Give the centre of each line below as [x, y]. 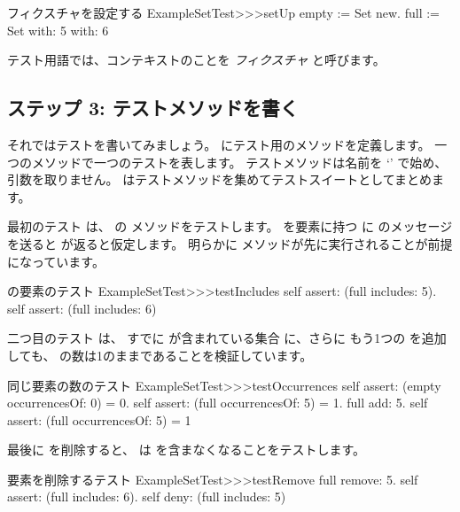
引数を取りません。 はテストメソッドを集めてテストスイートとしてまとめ [220, 179]
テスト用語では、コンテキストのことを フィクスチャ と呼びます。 [196, 60]
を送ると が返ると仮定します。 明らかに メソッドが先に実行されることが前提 [230, 243]
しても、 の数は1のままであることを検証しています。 [160, 355]
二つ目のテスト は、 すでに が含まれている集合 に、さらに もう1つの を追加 [227, 338]
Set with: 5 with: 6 [58, 30]
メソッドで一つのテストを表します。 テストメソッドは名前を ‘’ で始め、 [239, 162]
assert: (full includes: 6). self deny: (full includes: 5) [147, 496]
